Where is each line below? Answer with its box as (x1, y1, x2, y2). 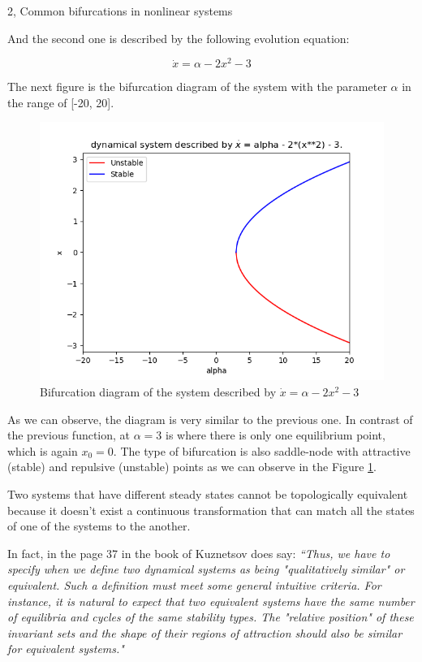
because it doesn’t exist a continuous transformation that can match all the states (7, 501, 415, 518)
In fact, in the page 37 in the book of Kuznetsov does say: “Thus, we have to (7, 544, 390, 561)
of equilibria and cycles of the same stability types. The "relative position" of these (7, 608, 414, 625)
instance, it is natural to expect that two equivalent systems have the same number (7, 592, 415, 609)
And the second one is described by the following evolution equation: (7, 29, 350, 46)
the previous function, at (7, 426, 131, 443)
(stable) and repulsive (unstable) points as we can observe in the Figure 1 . (7, 458, 377, 475)
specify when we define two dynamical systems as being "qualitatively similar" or (7, 560, 405, 578)
